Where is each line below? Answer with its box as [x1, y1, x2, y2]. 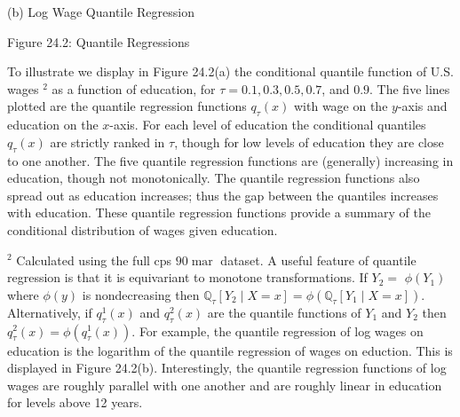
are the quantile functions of [207, 303, 361, 321]
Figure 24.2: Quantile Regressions [7, 32, 190, 51]
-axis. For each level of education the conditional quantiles [109, 115, 426, 134]
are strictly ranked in [50, 132, 165, 151]
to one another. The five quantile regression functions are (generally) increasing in [7, 151, 454, 169]
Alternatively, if [7, 303, 92, 321]
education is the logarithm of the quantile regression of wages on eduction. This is [7, 341, 453, 359]
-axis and [397, 97, 448, 115]
